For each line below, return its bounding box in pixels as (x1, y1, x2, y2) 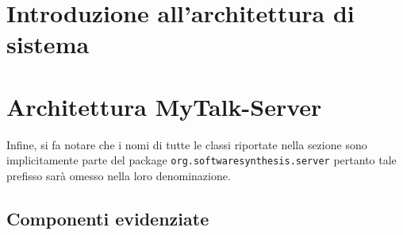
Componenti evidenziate (6, 206, 209, 230)
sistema (6, 28, 90, 60)
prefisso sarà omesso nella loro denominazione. (6, 167, 231, 183)
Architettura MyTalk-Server (6, 90, 322, 122)
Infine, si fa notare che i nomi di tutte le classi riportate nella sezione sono (6, 136, 367, 152)
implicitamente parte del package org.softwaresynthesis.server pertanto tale (6, 152, 397, 168)
